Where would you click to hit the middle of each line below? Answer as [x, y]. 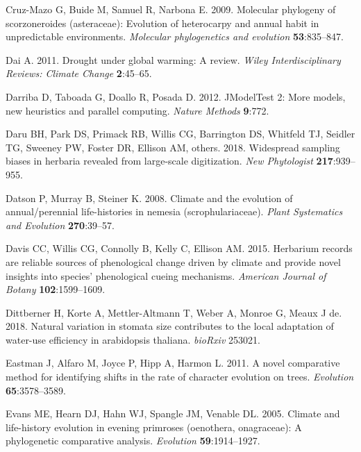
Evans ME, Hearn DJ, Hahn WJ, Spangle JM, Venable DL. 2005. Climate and [173, 413]
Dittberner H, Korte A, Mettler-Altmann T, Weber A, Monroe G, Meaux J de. [174, 312]
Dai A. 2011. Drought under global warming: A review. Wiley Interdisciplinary [173, 59]
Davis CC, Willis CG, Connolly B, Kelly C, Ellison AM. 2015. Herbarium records [179, 248]
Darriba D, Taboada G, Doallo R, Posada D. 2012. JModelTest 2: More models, [176, 96]
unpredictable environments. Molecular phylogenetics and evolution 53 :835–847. [175, 36]
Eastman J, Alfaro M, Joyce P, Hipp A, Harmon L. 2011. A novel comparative [173, 363]
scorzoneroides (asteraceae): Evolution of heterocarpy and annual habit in [162, 23]
